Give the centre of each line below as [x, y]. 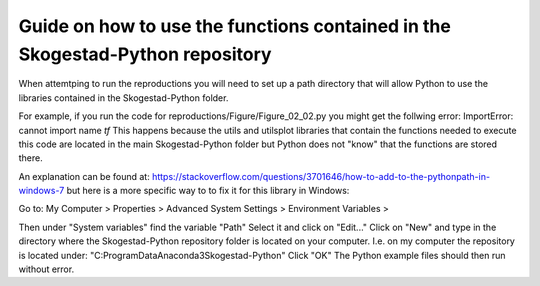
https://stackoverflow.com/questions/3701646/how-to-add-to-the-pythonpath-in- [320, 176]
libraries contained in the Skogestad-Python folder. [123, 97]
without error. [46, 269]
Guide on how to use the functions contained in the [235, 26]
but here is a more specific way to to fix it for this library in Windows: [208, 191]
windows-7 [41, 191]
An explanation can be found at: [84, 176]
